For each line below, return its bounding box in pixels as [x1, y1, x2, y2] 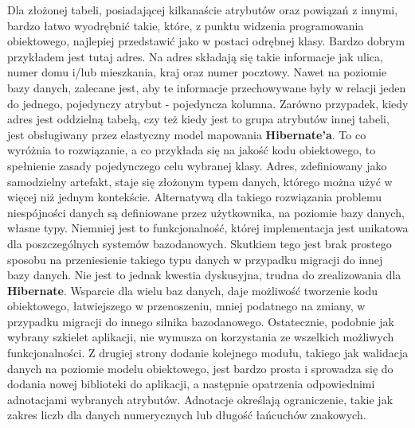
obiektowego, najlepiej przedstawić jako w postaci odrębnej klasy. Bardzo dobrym [7, 33, 405, 49]
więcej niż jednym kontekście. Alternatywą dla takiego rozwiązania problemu [7, 189, 382, 205]
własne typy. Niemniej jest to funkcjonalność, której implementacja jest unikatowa [7, 220, 409, 236]
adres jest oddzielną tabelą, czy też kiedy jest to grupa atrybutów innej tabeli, [7, 111, 390, 127]
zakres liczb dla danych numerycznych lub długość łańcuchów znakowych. [7, 407, 366, 423]
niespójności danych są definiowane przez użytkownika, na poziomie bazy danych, [7, 204, 405, 220]
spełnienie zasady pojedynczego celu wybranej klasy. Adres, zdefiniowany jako [7, 157, 387, 173]
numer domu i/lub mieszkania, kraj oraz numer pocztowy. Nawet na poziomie [7, 64, 387, 80]
